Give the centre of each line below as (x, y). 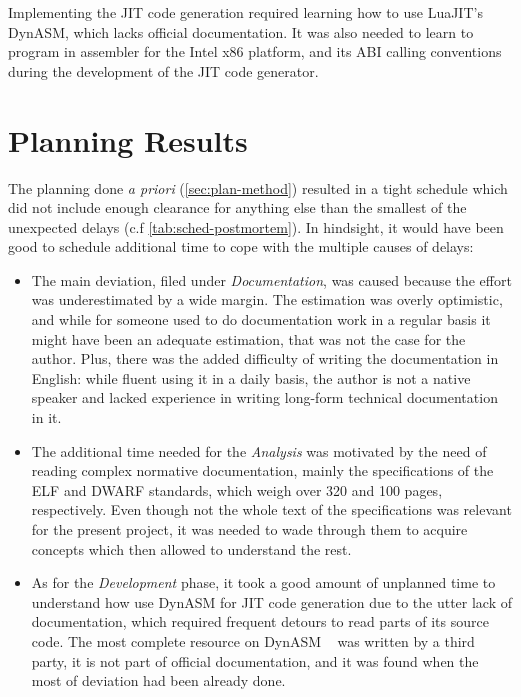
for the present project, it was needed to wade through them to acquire (249, 529)
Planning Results (128, 139)
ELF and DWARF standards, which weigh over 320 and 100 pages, (237, 489)
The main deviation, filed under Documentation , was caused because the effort (271, 279)
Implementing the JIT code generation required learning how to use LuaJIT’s (245, 12)
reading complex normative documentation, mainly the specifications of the (262, 470)
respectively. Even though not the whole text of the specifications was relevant (271, 509)
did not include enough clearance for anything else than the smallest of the (237, 207)
